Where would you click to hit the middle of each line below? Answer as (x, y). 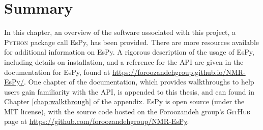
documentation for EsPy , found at (57, 72)
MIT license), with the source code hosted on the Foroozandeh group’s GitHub (127, 111)
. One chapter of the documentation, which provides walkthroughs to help (139, 82)
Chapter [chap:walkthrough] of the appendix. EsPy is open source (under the (124, 101)
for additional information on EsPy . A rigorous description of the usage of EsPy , (129, 52)
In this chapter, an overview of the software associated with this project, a (120, 32)
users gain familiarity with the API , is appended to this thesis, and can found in (129, 91)
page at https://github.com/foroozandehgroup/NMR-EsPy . (97, 121)
